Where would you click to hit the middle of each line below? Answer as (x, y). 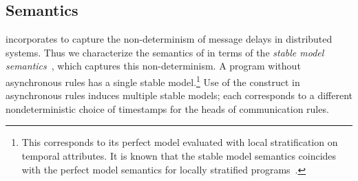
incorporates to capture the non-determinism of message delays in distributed (169, 39)
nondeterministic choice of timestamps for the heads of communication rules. (167, 108)
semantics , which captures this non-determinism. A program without (153, 66)
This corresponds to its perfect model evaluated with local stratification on (180, 142)
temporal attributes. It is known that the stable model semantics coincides (179, 156)
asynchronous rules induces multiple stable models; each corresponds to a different (179, 95)
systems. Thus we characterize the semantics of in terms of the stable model (165, 52)
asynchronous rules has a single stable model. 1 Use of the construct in (153, 81)
